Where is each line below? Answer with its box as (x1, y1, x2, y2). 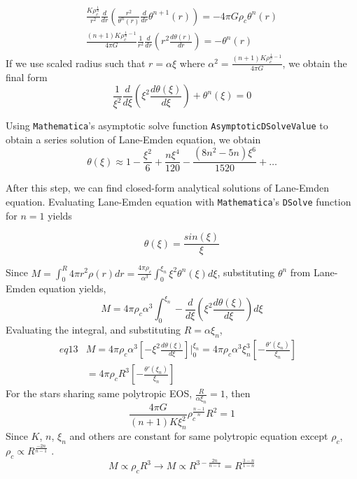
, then (225, 386, 251, 401)
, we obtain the (282, 55, 347, 70)
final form (6, 69, 48, 84)
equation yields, (38, 281, 106, 296)
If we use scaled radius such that (6, 55, 146, 70)
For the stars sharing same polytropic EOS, (6, 386, 192, 401)
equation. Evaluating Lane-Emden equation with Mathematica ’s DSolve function (6, 194, 351, 208)
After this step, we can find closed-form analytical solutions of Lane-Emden (6, 180, 330, 195)
